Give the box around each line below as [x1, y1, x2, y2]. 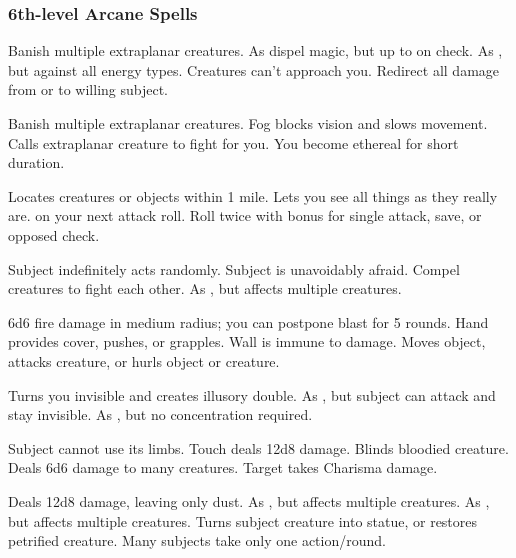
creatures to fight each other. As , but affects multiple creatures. [8, 278, 402, 299]
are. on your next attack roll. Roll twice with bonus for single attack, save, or [8, 205, 482, 226]
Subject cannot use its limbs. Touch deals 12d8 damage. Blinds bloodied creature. [8, 437, 509, 458]
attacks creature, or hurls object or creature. [8, 350, 280, 371]
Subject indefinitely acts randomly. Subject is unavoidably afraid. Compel [8, 258, 460, 279]
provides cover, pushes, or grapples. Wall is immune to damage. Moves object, [8, 331, 486, 352]
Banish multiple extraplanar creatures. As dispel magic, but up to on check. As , [8, 40, 503, 61]
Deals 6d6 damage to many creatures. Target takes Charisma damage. [8, 457, 438, 478]
